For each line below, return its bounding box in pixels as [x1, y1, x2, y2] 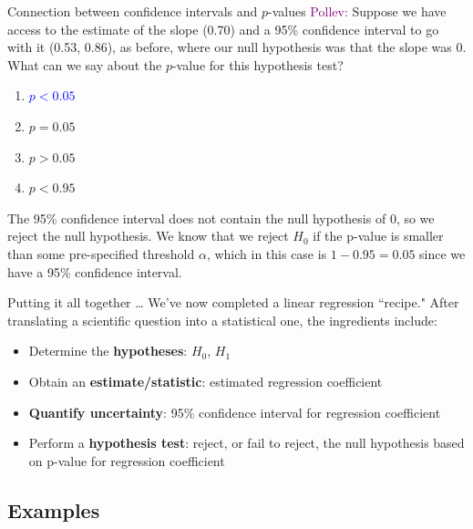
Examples [7, 495, 100, 524]
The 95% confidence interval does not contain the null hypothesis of [7, 208, 386, 227]
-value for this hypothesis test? [171, 55, 344, 74]
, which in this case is [206, 244, 327, 263]
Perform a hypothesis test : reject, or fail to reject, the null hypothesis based [28, 433, 465, 452]
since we [419, 244, 466, 263]
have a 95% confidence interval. [7, 262, 182, 281]
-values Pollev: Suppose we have [267, 2, 447, 20]
